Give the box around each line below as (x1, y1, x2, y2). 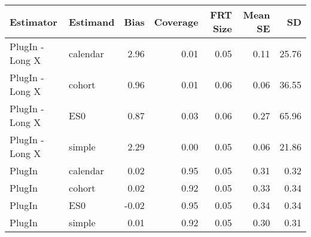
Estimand (69, 14, 115, 29)
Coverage (154, 14, 199, 29)
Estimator (10, 14, 57, 29)
